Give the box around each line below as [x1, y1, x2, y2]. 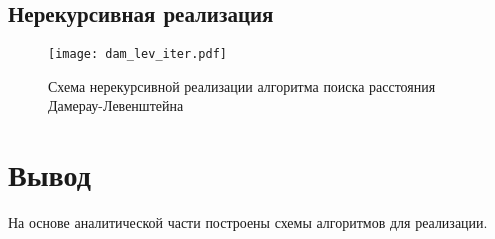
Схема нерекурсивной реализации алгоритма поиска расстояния [48, 75, 436, 96]
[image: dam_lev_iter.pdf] [48, 47, 227, 62]
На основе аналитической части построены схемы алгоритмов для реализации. [8, 212, 488, 233]
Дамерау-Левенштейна [48, 95, 184, 116]
